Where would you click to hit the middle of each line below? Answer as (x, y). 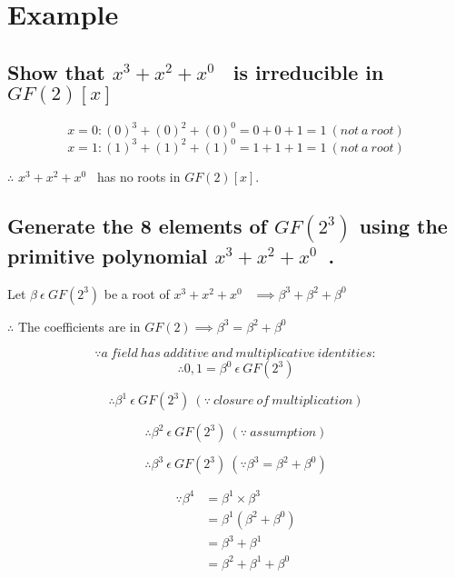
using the (403, 225)
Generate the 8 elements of (137, 225)
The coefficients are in (79, 326)
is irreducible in (308, 71)
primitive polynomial (108, 255)
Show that (56, 71)
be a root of (137, 293)
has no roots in (138, 176)
